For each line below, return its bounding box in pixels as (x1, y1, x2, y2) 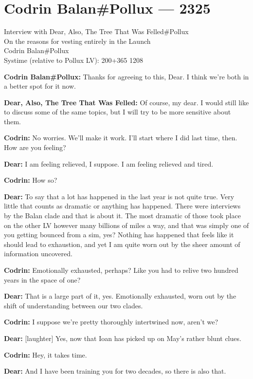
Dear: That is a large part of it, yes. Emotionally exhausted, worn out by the (4, 291, 236, 301)
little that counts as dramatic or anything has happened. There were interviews (4, 201, 241, 211)
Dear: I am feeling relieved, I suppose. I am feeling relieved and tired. (4, 158, 214, 169)
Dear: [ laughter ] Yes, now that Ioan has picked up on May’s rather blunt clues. (4, 333, 241, 343)
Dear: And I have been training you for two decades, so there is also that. (4, 366, 226, 376)
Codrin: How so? (4, 175, 57, 185)
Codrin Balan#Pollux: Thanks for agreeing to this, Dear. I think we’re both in (4, 71, 249, 81)
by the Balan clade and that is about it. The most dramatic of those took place (4, 210, 241, 221)
